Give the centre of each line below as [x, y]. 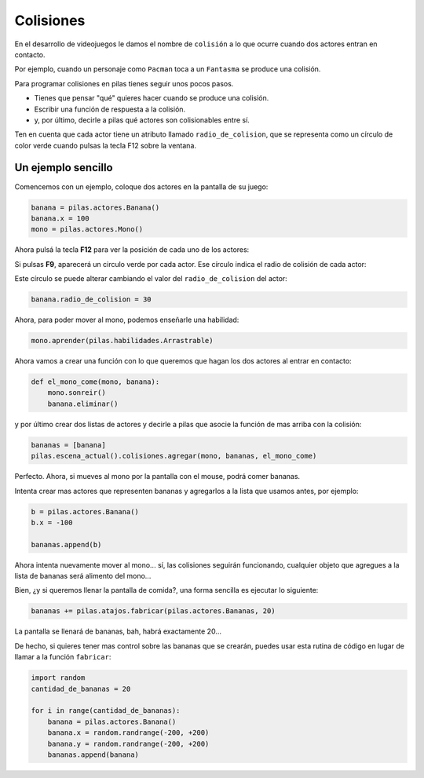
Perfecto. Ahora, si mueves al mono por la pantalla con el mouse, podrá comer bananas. [157, 477]
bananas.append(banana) [93, 754]
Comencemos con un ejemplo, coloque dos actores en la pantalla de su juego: [141, 186]
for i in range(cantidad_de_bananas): [106, 711]
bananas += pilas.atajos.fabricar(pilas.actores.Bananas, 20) [153, 611]
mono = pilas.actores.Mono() [87, 229]
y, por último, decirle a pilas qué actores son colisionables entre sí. [142, 120]
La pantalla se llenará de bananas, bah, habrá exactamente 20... [118, 631]
